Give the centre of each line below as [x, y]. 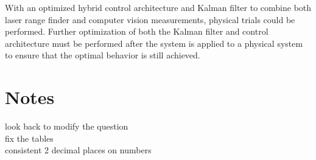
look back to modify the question [67, 126]
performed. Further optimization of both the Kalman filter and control [137, 31]
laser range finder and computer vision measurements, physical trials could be [150, 19]
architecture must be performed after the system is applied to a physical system [154, 43]
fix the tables [29, 138]
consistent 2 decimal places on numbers [78, 150]
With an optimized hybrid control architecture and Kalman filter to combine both [158, 7]
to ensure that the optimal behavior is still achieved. [103, 55]
